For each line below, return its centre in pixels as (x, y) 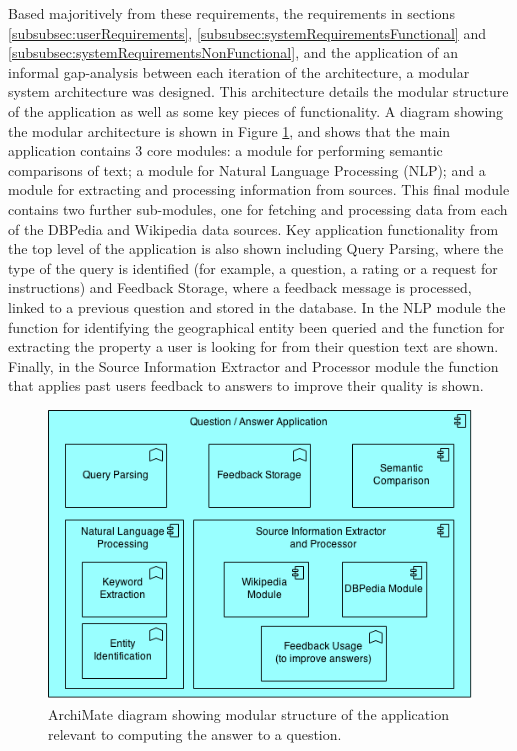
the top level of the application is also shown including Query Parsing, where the (256, 248)
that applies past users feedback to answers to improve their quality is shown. (246, 385)
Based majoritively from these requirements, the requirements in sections (231, 13)
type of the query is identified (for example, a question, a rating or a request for (253, 267)
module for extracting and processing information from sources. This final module (259, 189)
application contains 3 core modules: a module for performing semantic (225, 150)
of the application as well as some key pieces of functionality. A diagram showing (256, 110)
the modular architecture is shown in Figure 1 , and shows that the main (229, 130)
